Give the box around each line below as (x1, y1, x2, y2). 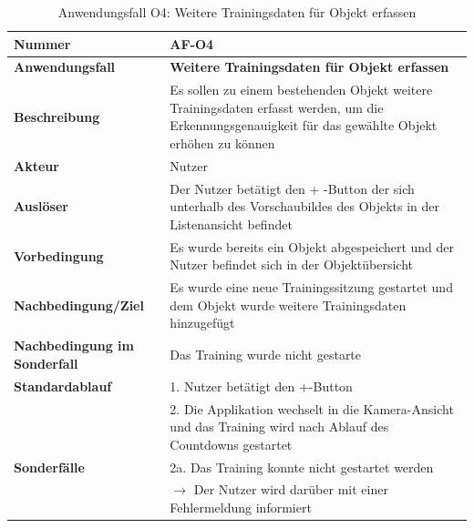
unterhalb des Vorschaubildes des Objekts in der (170, 197, 440, 216)
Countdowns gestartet (170, 434, 293, 453)
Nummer (14, 34, 71, 53)
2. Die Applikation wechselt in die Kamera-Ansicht (170, 399, 454, 418)
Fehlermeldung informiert (170, 498, 312, 516)
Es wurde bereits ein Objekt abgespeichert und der (170, 237, 455, 256)
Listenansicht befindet (170, 214, 293, 233)
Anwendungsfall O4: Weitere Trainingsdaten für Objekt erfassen (57, 3, 417, 21)
